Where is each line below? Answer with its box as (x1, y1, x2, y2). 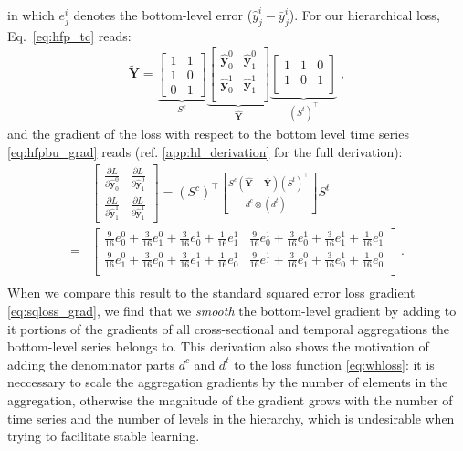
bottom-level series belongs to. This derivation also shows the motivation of (7, 337, 429, 356)
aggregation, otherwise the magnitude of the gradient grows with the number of (7, 390, 453, 409)
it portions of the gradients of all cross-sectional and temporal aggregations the (7, 319, 450, 338)
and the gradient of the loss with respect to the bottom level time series (7, 124, 409, 143)
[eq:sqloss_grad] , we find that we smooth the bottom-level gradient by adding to (7, 301, 457, 320)
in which (7, 5, 55, 24)
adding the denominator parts (7, 354, 174, 373)
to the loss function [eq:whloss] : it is (234, 354, 435, 373)
